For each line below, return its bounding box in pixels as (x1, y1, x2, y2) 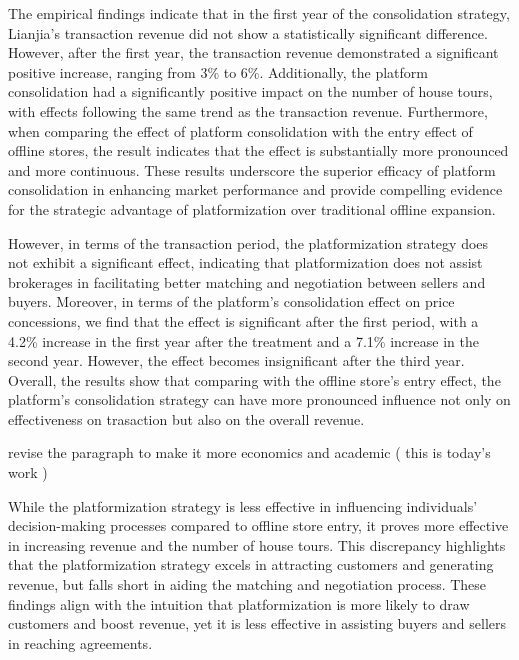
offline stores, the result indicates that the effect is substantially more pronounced (8, 140, 509, 161)
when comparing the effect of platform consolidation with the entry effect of (8, 120, 473, 141)
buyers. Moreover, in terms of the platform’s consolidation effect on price (8, 291, 455, 312)
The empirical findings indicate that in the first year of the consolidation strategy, (8, 3, 510, 23)
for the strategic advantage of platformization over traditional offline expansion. (8, 198, 496, 219)
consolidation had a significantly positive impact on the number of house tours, (8, 81, 493, 102)
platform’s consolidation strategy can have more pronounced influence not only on (8, 389, 511, 410)
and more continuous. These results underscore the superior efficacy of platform (8, 159, 496, 180)
